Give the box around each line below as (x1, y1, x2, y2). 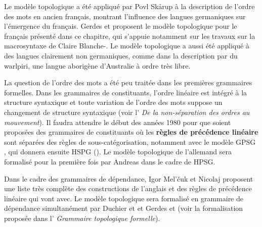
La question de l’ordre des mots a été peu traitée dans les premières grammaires (4, 77, 252, 88)
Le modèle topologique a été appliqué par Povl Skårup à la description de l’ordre (4, 1, 255, 11)
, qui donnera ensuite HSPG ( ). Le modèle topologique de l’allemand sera (4, 146, 232, 157)
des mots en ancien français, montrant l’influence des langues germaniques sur (4, 11, 246, 21)
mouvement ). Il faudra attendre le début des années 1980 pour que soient (4, 117, 231, 127)
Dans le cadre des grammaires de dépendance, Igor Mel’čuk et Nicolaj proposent (4, 173, 253, 184)
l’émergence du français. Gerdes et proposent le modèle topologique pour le (4, 21, 237, 31)
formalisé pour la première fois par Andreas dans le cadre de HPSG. (4, 156, 215, 166)
